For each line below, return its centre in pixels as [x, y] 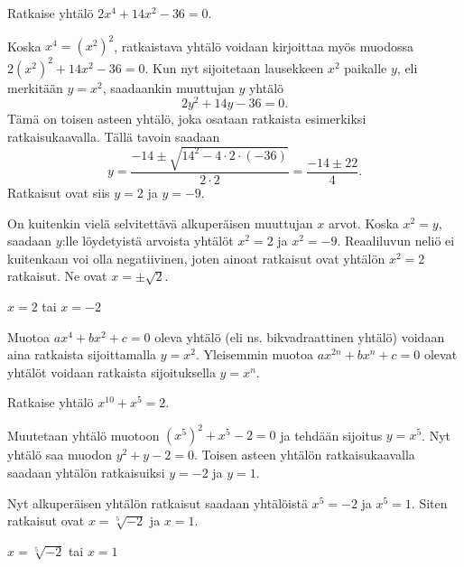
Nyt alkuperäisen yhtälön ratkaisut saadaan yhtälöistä [158, 502]
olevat [441, 354]
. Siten [429, 502]
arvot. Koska [363, 223]
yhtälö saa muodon [60, 455]
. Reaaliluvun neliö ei [396, 241]
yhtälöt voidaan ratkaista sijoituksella [111, 372]
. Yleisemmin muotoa [255, 354]
